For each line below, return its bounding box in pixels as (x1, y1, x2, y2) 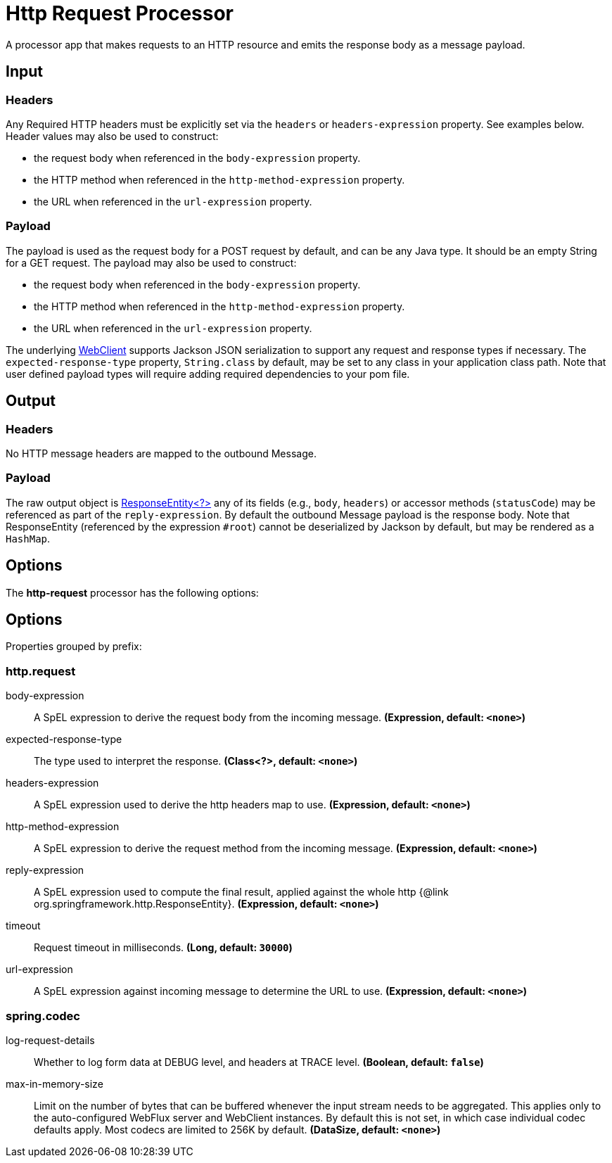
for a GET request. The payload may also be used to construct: (6, 256, 297, 269)
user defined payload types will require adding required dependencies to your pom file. (6, 367, 410, 380)
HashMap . (6, 532, 51, 545)
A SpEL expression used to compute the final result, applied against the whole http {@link (34, 886, 449, 898)
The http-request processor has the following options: (6, 586, 259, 599)
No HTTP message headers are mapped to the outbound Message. (6, 447, 317, 459)
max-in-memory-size (6, 1077, 103, 1090)
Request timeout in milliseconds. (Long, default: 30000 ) (34, 941, 293, 954)
